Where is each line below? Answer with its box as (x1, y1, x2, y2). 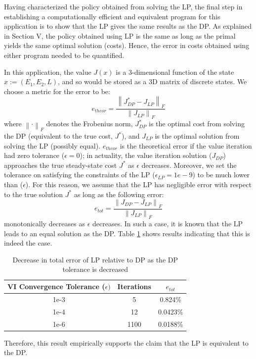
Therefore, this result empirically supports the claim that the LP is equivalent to (4, 337, 249, 348)
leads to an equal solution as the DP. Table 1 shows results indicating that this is (4, 228, 250, 238)
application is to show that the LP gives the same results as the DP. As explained (4, 21, 252, 31)
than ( (4, 179, 23, 189)
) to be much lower (192, 169, 250, 180)
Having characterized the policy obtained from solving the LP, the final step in (4, 1, 243, 11)
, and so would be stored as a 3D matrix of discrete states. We (58, 76, 247, 87)
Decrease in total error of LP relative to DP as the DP (12, 254, 178, 264)
